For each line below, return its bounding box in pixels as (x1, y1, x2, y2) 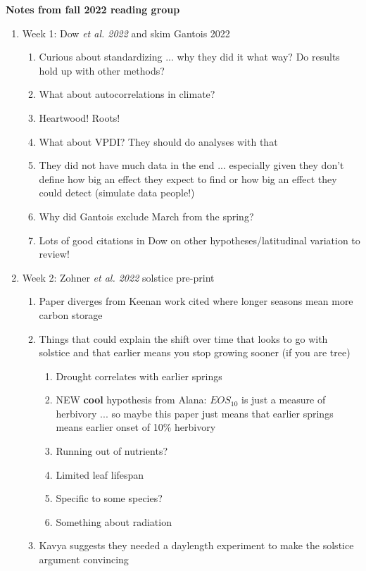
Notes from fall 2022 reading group (6, 2, 180, 16)
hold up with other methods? (39, 63, 165, 77)
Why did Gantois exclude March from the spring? (39, 208, 254, 223)
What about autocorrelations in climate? (39, 87, 215, 101)
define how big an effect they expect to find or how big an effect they (39, 171, 337, 186)
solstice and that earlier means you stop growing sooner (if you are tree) (39, 345, 351, 360)
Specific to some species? (56, 491, 163, 506)
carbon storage (39, 307, 103, 322)
